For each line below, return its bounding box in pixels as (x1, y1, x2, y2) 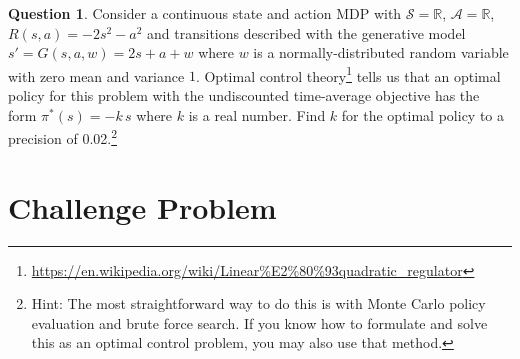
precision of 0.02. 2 (8, 125, 118, 148)
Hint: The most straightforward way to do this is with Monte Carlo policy (31, 293, 486, 314)
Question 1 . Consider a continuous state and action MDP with (8, 3, 402, 23)
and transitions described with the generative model (147, 22, 466, 43)
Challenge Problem (8, 186, 277, 227)
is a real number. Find (188, 104, 326, 125)
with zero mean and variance (8, 65, 185, 86)
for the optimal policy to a (341, 104, 505, 125)
